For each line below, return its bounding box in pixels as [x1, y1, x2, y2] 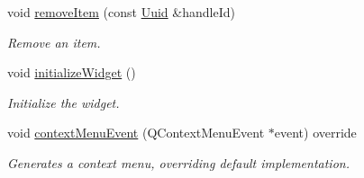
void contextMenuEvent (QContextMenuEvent [7, 123, 265, 142]
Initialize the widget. [7, 93, 120, 111]
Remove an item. [7, 32, 101, 51]
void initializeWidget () [7, 63, 136, 82]
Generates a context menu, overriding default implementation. [7, 153, 350, 172]
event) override [274, 123, 357, 142]
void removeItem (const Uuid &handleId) [7, 3, 235, 21]
